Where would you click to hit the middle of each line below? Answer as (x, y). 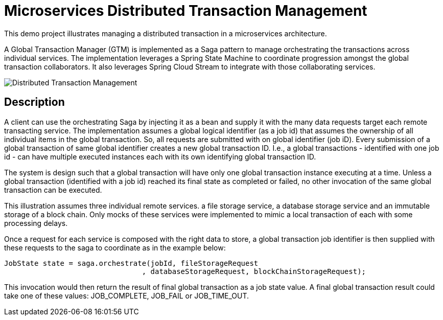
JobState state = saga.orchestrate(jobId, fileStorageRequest (131, 263)
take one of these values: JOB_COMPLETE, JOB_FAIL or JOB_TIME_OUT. (127, 295)
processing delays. (36, 223)
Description (34, 102)
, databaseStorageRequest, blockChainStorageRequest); (254, 271)
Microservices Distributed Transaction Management (186, 11)
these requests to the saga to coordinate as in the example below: (115, 247)
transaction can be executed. (53, 190)
